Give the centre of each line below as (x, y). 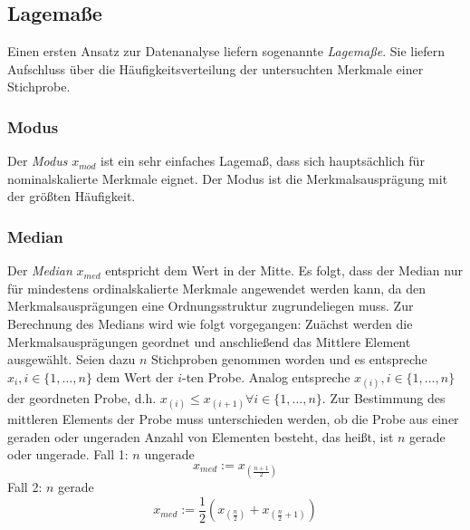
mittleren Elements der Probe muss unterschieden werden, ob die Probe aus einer (233, 419)
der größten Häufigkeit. (72, 196)
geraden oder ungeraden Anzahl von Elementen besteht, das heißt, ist (201, 436)
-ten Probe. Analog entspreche (266, 376)
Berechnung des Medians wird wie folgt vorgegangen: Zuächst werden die (210, 323)
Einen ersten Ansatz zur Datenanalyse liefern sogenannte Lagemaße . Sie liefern (226, 51)
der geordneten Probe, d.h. (82, 397)
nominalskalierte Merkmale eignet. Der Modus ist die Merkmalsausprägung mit (228, 178)
